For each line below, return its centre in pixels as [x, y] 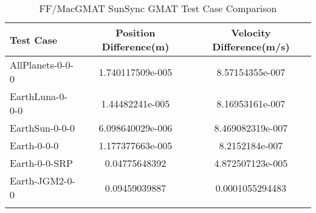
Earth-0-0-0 [34, 145]
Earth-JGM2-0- [43, 181]
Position [136, 32]
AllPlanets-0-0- [42, 65]
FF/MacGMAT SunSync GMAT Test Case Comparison [158, 8]
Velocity [251, 32]
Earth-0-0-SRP [41, 163]
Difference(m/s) [251, 46]
